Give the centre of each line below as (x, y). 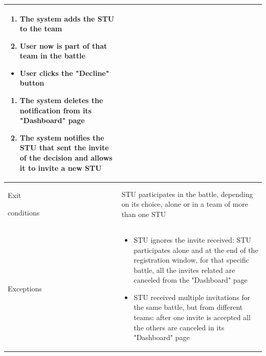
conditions (24, 213)
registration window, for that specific (191, 260)
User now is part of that (63, 45)
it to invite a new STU (61, 167)
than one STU (144, 214)
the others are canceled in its (179, 327)
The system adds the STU (67, 18)
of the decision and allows (66, 158)
